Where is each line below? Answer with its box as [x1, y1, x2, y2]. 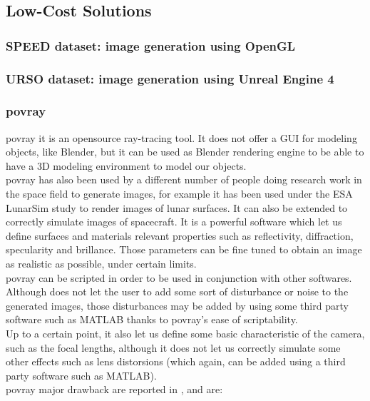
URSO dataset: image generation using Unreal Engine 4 [6, 69, 334, 87]
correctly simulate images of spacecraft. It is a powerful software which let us [6, 214, 342, 229]
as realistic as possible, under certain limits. [6, 256, 197, 271]
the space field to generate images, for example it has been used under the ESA [6, 186, 353, 201]
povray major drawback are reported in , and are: [6, 382, 223, 397]
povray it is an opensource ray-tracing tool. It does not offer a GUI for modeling [6, 130, 357, 145]
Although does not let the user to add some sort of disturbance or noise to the [6, 284, 349, 299]
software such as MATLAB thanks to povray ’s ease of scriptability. [6, 312, 298, 327]
